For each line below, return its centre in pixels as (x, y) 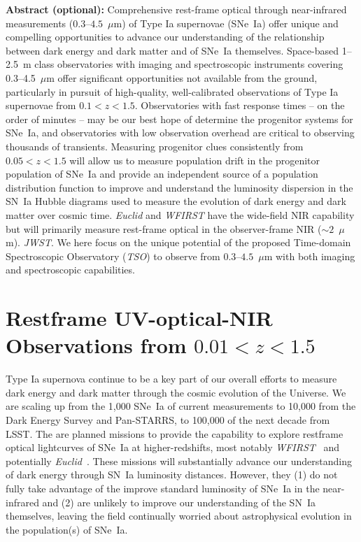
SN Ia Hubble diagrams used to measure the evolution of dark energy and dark (176, 201)
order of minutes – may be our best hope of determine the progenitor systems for (179, 119)
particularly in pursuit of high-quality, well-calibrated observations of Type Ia (172, 91)
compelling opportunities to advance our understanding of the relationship (165, 37)
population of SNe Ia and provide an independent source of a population (162, 174)
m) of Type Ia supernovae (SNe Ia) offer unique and (226, 23)
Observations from (96, 345)
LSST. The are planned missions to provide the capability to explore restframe (175, 433)
